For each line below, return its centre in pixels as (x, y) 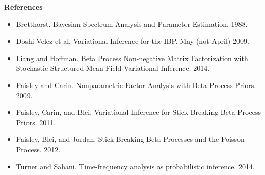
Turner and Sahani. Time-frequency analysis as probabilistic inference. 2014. (135, 166)
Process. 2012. (38, 149)
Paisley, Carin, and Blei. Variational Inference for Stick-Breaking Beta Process (138, 112)
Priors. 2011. (36, 122)
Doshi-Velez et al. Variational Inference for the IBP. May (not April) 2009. (132, 41)
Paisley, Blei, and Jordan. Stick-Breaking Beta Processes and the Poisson (130, 139)
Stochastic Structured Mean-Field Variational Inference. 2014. (113, 68)
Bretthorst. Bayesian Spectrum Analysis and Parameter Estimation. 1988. (132, 24)
